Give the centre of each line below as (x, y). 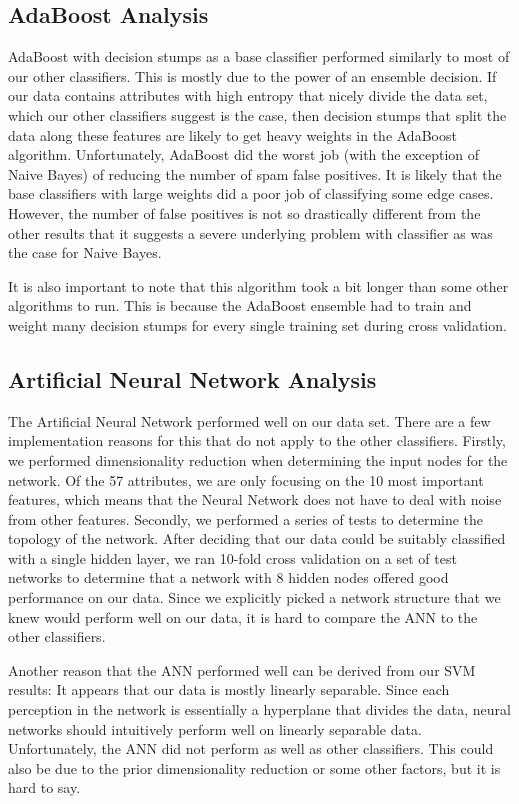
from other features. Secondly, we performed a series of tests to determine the (246, 518)
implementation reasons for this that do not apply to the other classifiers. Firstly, (257, 440)
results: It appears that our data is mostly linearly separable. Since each (229, 689)
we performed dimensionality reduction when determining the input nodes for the (258, 459)
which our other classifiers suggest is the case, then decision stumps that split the (257, 114)
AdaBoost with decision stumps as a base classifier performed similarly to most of (259, 56)
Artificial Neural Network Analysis (192, 378)
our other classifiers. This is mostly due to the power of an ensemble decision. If (252, 75)
